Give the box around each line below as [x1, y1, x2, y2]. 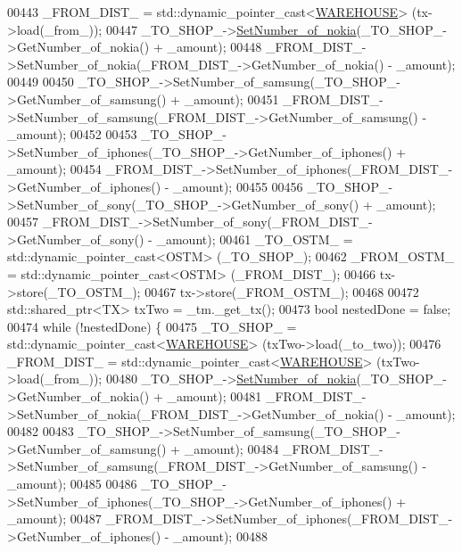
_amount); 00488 [173, 526, 268, 545]
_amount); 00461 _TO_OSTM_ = [156, 229, 353, 248]
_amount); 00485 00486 [7, 474, 137, 493]
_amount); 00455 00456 [173, 177, 303, 195]
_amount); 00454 [7, 160, 102, 178]
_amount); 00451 [184, 89, 279, 108]
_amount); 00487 [7, 509, 102, 528]
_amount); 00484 [184, 439, 279, 457]
